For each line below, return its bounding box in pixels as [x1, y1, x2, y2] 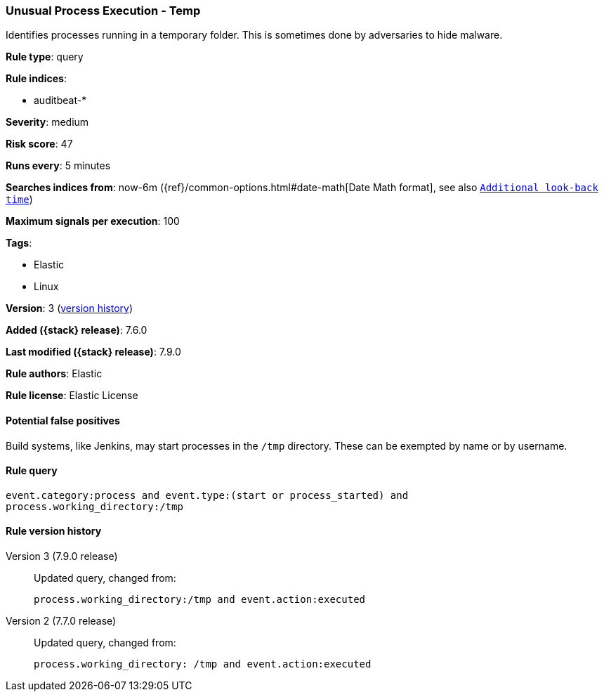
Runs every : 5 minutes [6, 159, 111, 172]
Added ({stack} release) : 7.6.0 [6, 324, 147, 337]
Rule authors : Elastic [6, 367, 103, 380]
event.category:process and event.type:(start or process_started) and [6, 489, 409, 501]
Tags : [6, 237, 32, 249]
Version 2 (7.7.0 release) [6, 615, 117, 627]
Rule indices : [6, 72, 67, 85]
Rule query [6, 464, 58, 477]
